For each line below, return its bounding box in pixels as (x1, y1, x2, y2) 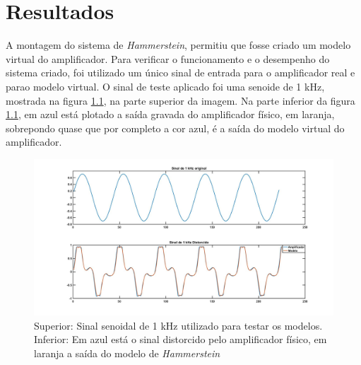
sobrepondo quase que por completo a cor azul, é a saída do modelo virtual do (6, 120, 345, 135)
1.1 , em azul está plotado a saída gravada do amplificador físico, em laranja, (6, 107, 335, 122)
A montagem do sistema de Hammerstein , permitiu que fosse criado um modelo (6, 37, 351, 52)
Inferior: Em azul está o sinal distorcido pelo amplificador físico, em (34, 332, 327, 347)
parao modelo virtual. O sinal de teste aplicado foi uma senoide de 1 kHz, (6, 79, 325, 93)
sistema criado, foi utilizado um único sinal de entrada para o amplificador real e (6, 65, 355, 80)
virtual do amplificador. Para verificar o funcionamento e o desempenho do (6, 51, 330, 66)
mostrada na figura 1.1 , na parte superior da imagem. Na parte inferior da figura (6, 93, 355, 108)
